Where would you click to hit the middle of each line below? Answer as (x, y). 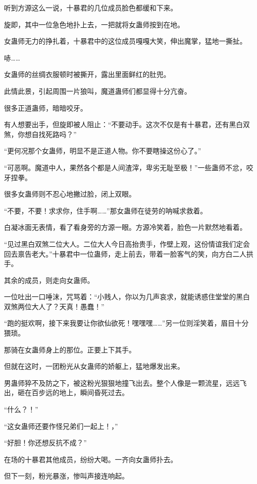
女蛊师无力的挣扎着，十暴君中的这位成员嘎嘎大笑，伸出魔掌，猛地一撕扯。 (125, 41)
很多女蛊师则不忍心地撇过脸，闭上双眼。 (70, 194)
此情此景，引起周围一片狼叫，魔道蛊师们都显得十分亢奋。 (98, 91)
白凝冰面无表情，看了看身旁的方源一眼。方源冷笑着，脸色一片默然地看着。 (125, 227)
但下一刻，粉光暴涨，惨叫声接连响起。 (66, 476)
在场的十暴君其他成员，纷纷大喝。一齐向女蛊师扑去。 (91, 459)
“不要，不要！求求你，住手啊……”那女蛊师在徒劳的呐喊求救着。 (105, 210)
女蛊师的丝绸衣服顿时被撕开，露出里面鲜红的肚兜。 (87, 74)
